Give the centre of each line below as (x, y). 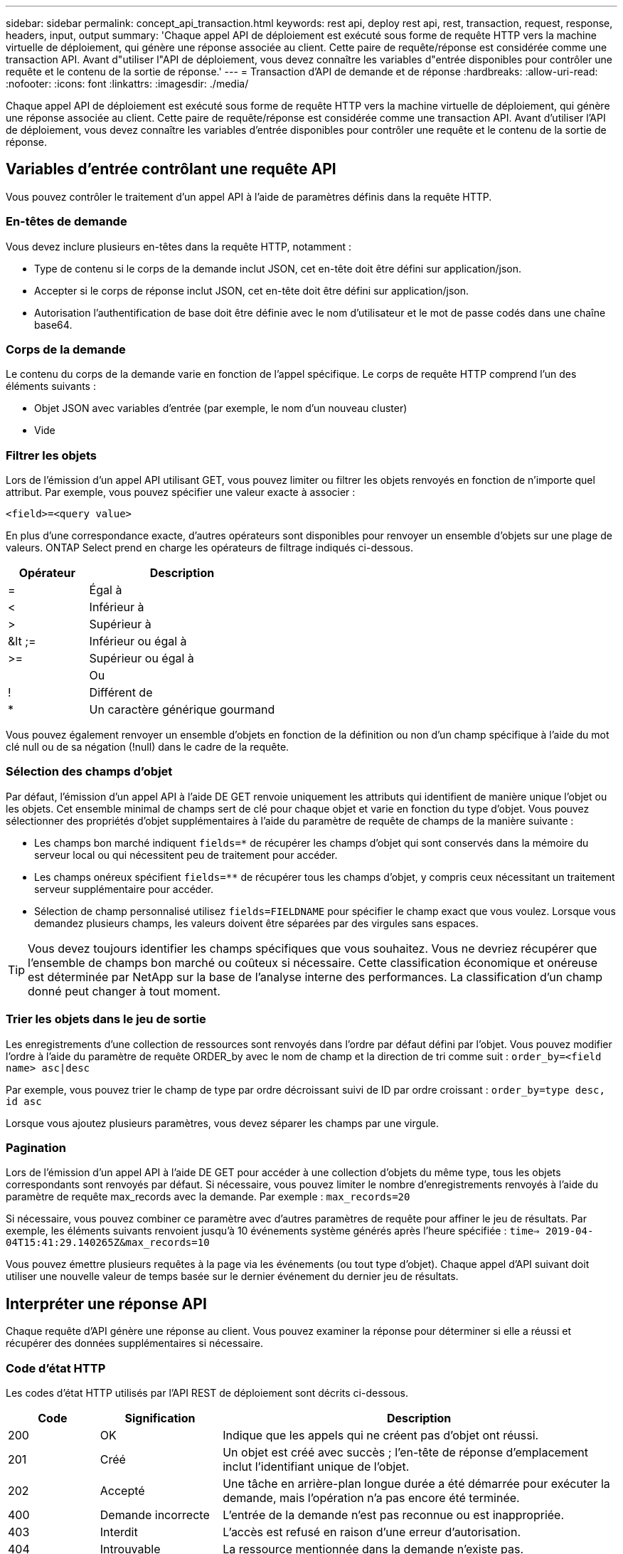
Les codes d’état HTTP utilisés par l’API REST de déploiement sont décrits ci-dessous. (207, 1392)
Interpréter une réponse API (106, 1304)
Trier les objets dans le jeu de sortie (106, 1019)
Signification (160, 1418)
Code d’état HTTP (56, 1368)
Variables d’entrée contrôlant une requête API (171, 169)
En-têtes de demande (66, 222)
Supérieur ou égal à (142, 659)
